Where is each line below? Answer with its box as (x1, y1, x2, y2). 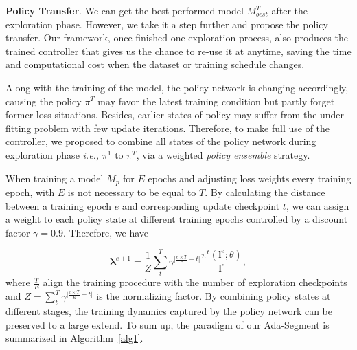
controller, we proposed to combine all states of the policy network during (5, 134, 316, 149)
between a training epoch (5, 198, 112, 212)
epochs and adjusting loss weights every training (148, 171, 352, 185)
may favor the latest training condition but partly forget (97, 94, 335, 108)
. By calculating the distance (205, 184, 325, 199)
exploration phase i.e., (5, 147, 100, 162)
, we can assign (286, 198, 349, 212)
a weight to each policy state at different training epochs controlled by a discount (5, 212, 348, 226)
